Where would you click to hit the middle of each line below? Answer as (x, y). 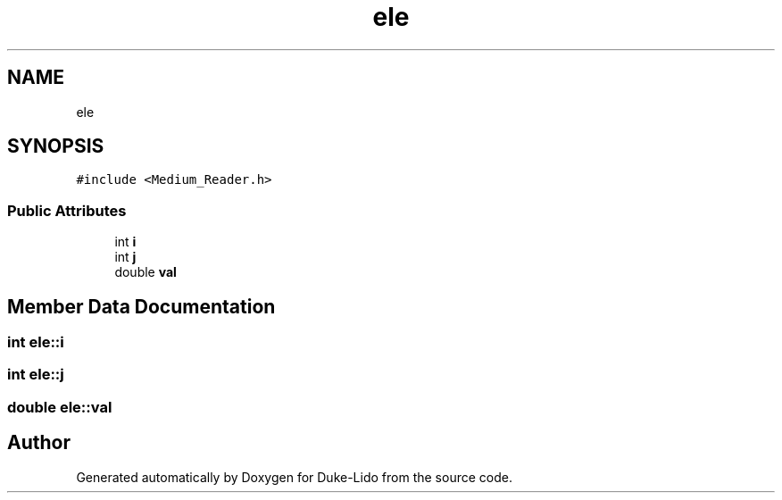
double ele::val (60, 407)
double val (146, 272)
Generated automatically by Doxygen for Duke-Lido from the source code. (294, 477)
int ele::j (36, 375)
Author (39, 443)
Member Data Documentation (141, 306)
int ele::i (36, 342)
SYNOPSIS (56, 146)
